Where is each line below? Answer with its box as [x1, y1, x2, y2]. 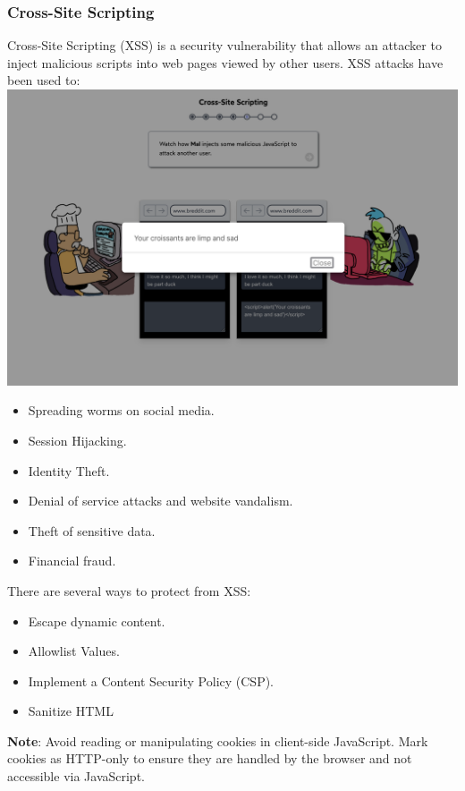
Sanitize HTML [28, 702, 114, 720]
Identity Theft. [28, 461, 110, 480]
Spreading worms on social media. [28, 401, 215, 420]
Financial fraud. [28, 551, 116, 570]
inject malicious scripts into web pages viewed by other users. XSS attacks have [7, 53, 444, 72]
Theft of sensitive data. [28, 521, 156, 540]
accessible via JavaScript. [7, 767, 145, 786]
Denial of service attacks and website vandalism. [28, 491, 293, 510]
